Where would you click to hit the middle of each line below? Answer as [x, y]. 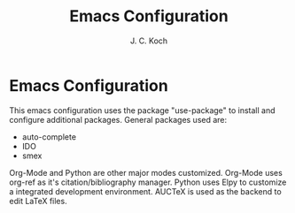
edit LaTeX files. [39, 201]
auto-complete [49, 137]
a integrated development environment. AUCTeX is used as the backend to [145, 191]
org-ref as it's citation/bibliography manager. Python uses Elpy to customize [148, 182]
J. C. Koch [149, 41]
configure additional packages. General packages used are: [118, 119]
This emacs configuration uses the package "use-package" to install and [143, 110]
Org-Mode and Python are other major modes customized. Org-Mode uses [146, 172]
